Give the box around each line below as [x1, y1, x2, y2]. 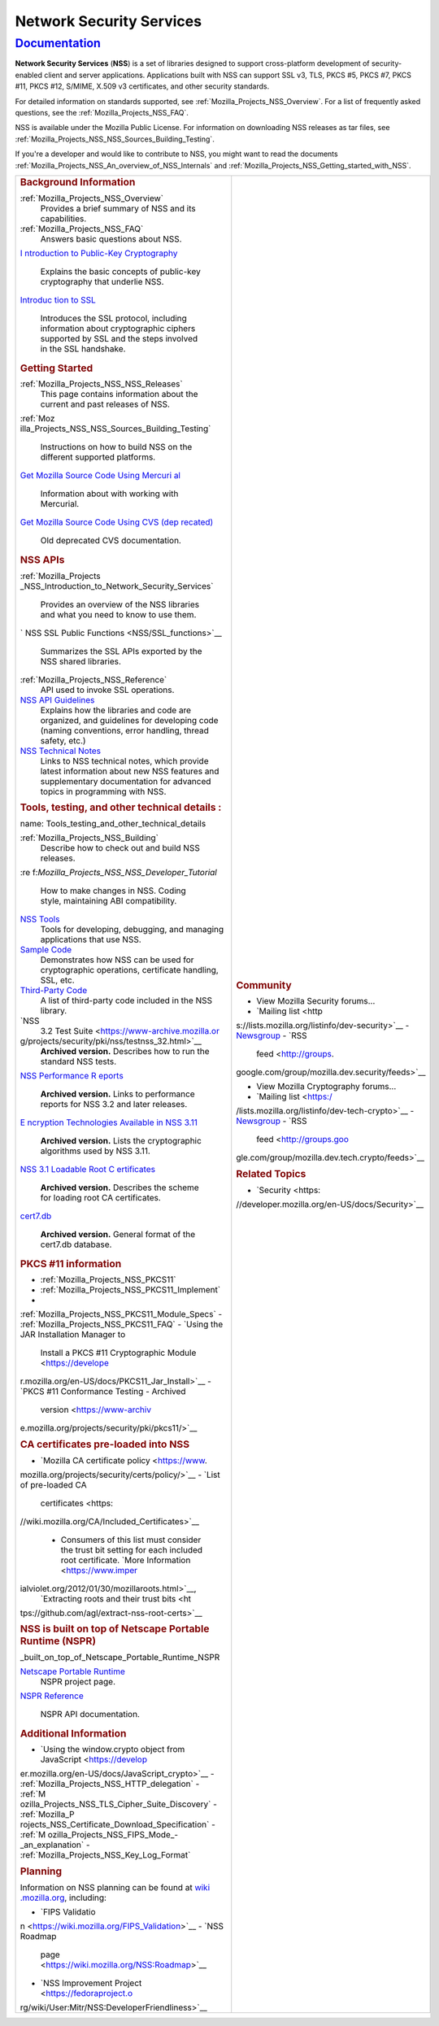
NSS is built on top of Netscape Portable [20, 1623, 210, 1636]
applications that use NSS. [40, 934, 141, 945]
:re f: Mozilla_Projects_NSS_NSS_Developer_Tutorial [20, 866, 217, 878]
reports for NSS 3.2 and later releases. [40, 1098, 188, 1109]
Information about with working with [40, 488, 179, 499]
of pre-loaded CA [20, 1479, 87, 1490]
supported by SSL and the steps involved [40, 333, 198, 344]
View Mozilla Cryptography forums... [256, 1081, 397, 1092]
